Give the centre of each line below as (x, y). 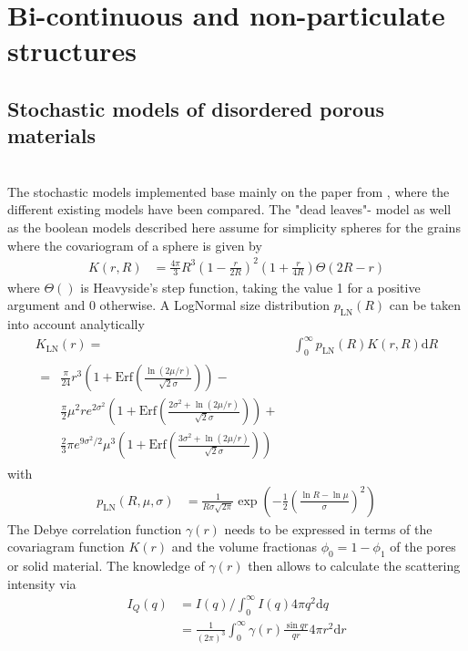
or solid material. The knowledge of (106, 566)
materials (51, 135)
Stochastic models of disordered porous (196, 108)
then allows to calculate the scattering (354, 566)
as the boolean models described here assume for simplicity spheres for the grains (234, 227)
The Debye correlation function (95, 528)
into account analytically (76, 324)
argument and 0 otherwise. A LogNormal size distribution (169, 305)
